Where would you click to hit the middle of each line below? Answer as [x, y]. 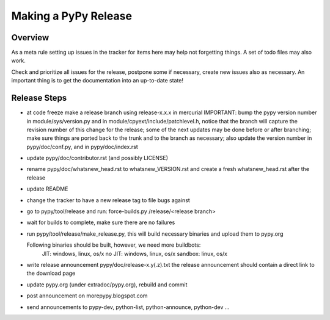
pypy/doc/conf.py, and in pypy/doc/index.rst [82, 147]
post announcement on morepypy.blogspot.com [87, 296]
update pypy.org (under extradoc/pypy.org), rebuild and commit [107, 285]
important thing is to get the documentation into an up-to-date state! [97, 81]
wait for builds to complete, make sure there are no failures [101, 222]
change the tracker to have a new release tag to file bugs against [108, 200]
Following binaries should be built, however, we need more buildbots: [114, 245]
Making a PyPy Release [72, 16]
